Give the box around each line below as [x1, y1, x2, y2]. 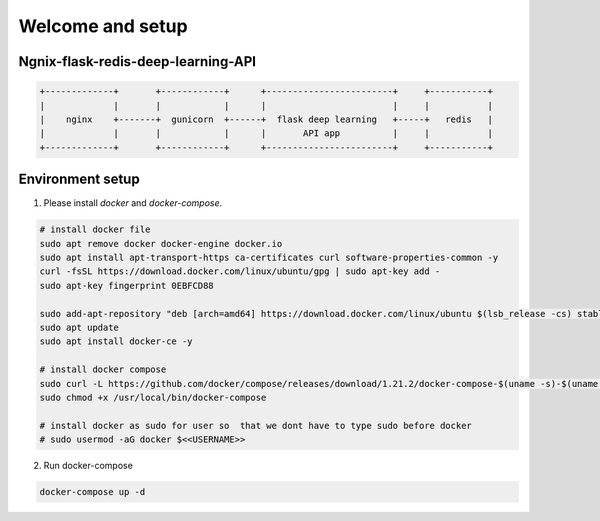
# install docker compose [39, 364, 167, 375]
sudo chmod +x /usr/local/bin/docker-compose [39, 391, 267, 403]
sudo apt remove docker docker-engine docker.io [39, 238, 283, 249]
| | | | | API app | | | [39, 128, 494, 139]
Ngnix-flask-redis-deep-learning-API [18, 53, 257, 70]
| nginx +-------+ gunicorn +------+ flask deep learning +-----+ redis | [39, 113, 494, 125]
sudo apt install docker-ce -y [39, 336, 194, 347]
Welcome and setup [18, 15, 189, 37]
